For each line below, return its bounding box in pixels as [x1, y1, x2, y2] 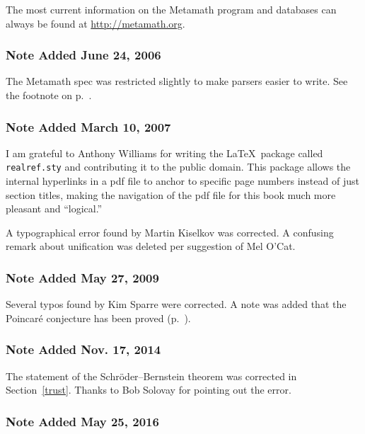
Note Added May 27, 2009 [6, 268, 159, 286]
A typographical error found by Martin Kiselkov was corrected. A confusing [6, 224, 334, 239]
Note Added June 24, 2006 [6, 46, 161, 64]
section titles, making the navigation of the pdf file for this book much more [6, 187, 336, 202]
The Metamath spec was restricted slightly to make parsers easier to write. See [6, 74, 348, 88]
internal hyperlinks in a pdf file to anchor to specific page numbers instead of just [6, 173, 359, 188]
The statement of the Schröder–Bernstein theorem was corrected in [6, 368, 297, 383]
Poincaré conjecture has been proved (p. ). [6, 310, 191, 325]
